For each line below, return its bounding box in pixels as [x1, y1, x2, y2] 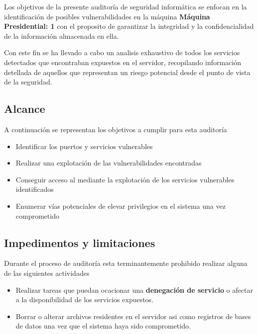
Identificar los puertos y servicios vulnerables [15, 141, 153, 151]
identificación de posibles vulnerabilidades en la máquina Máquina [4, 11, 210, 21]
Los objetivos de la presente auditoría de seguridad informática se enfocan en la [4, 1, 247, 11]
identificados [15, 184, 54, 194]
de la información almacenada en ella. [4, 30, 119, 41]
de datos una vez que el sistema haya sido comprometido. [15, 321, 191, 331]
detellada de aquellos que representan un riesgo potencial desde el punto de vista [4, 67, 251, 77]
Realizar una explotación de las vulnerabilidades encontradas [15, 158, 202, 168]
